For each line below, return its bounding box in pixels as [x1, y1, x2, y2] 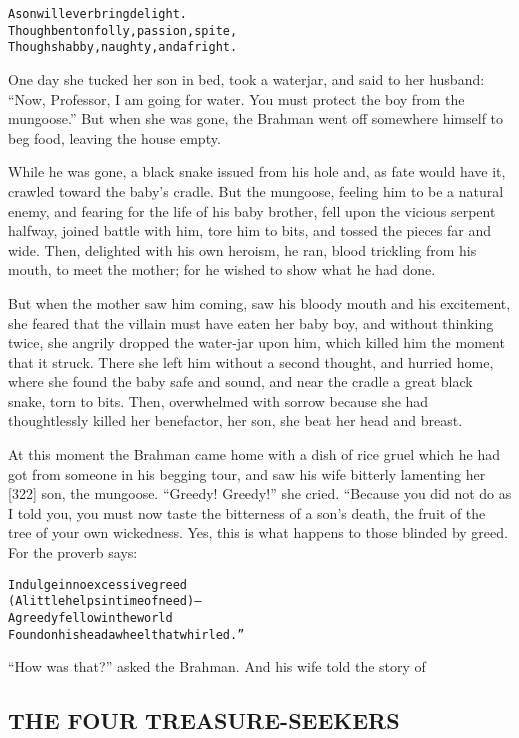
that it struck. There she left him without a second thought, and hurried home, [8, 351, 494, 372]
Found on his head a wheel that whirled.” [8, 627, 245, 642]
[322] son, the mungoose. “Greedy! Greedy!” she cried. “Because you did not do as [8, 483, 512, 504]
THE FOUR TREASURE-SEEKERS [8, 705, 400, 736]
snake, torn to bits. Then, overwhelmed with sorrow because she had [8, 390, 429, 411]
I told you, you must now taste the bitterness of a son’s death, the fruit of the [8, 502, 486, 523]
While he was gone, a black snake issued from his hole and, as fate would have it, [8, 161, 506, 182]
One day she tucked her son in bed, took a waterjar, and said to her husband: [8, 68, 485, 89]
